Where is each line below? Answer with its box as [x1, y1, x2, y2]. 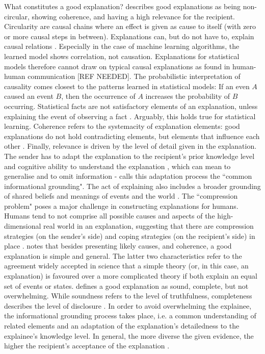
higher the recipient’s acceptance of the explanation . [4, 340, 170, 351]
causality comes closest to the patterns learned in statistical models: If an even [4, 80, 250, 91]
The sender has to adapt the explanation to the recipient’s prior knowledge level [4, 150, 255, 161]
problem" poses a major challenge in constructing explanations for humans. [4, 200, 238, 211]
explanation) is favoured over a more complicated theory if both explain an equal [4, 270, 257, 281]
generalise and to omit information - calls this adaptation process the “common [4, 171, 252, 181]
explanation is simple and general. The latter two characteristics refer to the [4, 250, 242, 261]
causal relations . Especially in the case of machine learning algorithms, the [4, 41, 240, 51]
